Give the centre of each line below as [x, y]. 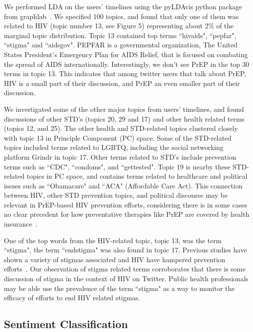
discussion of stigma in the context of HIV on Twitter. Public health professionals [126, 279]
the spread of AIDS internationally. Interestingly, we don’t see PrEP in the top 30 [127, 64]
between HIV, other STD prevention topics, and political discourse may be [116, 195]
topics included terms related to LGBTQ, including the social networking [114, 147]
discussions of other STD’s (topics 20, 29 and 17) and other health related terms [124, 118]
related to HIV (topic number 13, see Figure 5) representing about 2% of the [119, 26]
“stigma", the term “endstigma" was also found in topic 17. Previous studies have [126, 250]
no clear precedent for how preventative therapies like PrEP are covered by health [127, 214]
